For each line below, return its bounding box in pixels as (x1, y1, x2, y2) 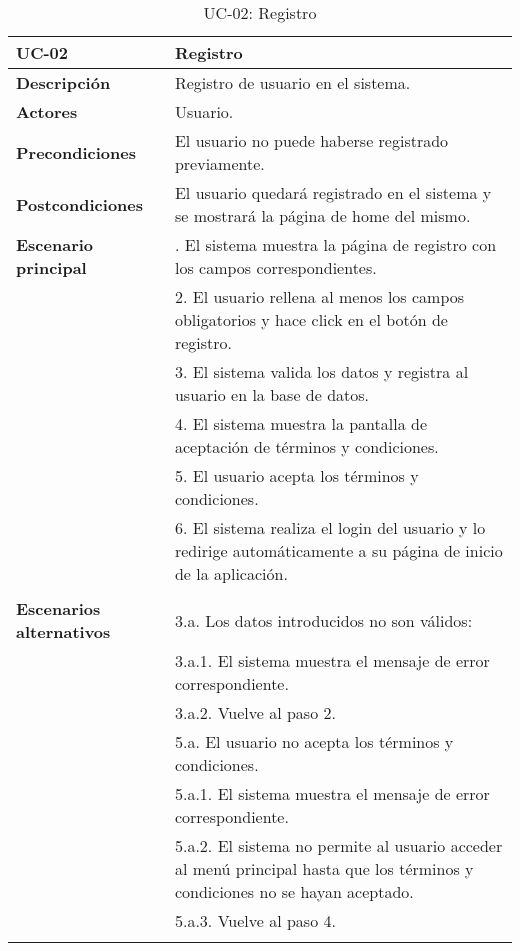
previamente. (174, 152, 265, 175)
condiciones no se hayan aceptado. (174, 880, 414, 903)
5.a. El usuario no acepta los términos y (174, 730, 454, 753)
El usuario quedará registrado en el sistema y (174, 181, 492, 204)
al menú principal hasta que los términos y (174, 857, 474, 880)
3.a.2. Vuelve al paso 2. (174, 701, 336, 724)
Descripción (16, 71, 111, 94)
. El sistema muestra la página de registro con (174, 233, 497, 256)
